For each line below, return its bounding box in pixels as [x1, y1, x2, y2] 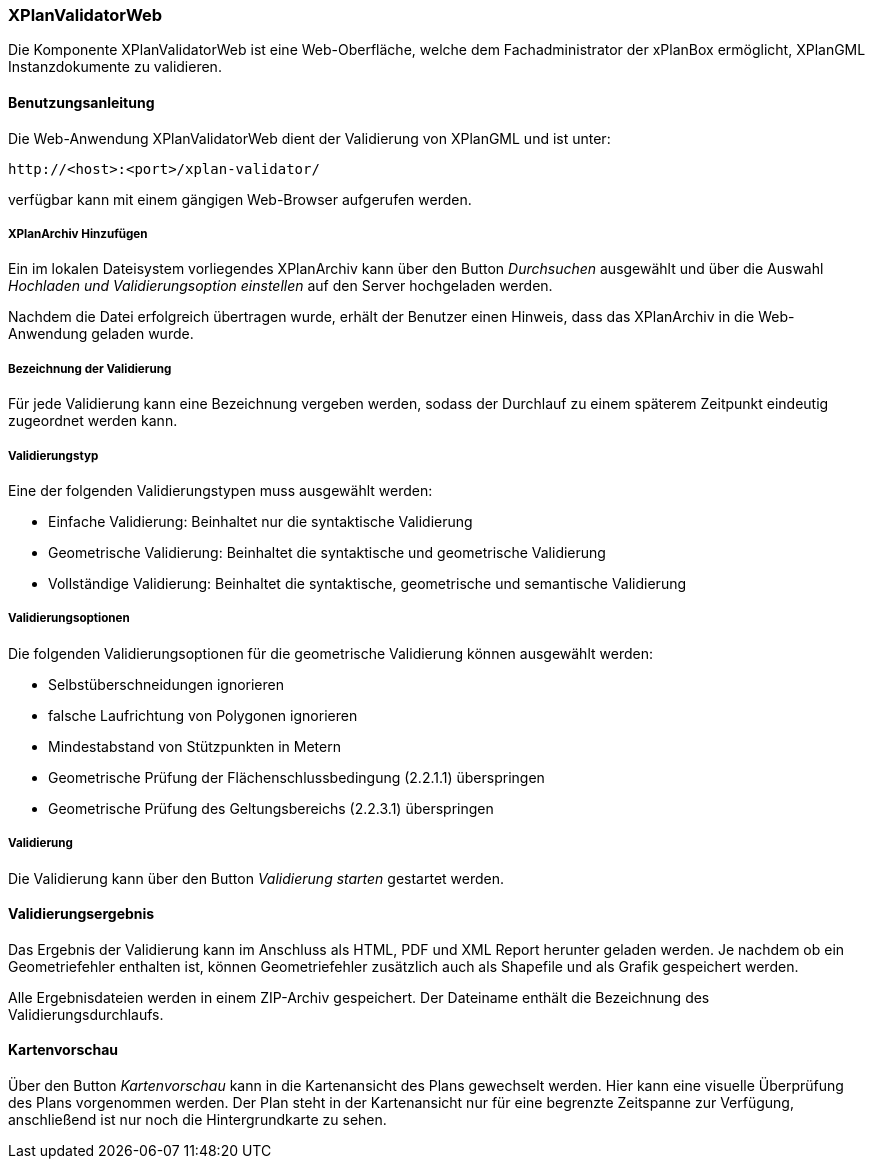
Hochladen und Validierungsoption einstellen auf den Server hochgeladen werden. [8, 277, 553, 295]
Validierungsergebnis [8, 905, 155, 923]
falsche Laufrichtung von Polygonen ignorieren [48, 706, 358, 724]
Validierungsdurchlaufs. [8, 1005, 164, 1023]
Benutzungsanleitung [8, 93, 155, 111]
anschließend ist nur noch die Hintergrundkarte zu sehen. [8, 1110, 387, 1128]
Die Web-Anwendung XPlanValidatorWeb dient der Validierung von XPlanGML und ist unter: [8, 129, 611, 147]
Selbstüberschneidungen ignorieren [48, 675, 285, 693]
